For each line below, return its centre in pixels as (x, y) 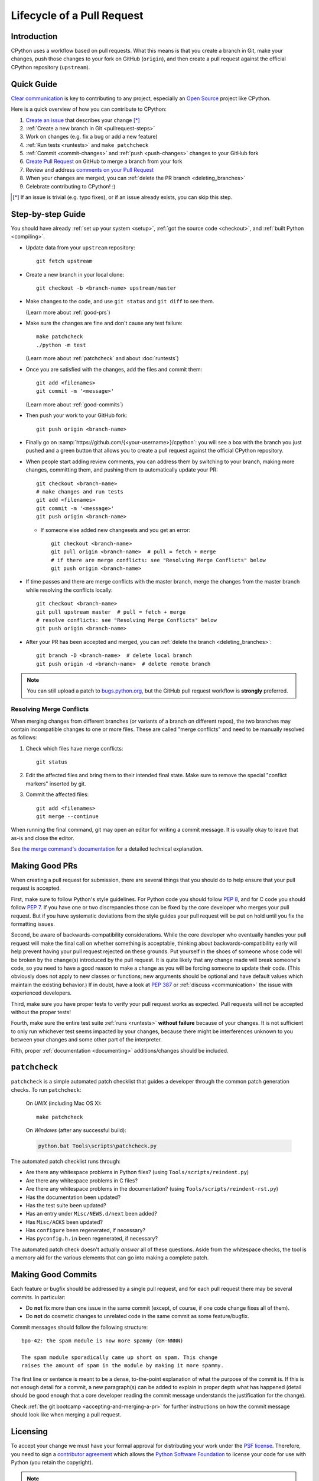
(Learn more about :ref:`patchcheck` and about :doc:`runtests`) (102, 358)
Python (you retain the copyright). (52, 1462)
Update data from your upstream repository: (80, 247)
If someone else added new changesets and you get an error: (115, 530)
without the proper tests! (41, 1012)
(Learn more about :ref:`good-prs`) (68, 312)
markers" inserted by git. (56, 783)
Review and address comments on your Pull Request (89, 169)
